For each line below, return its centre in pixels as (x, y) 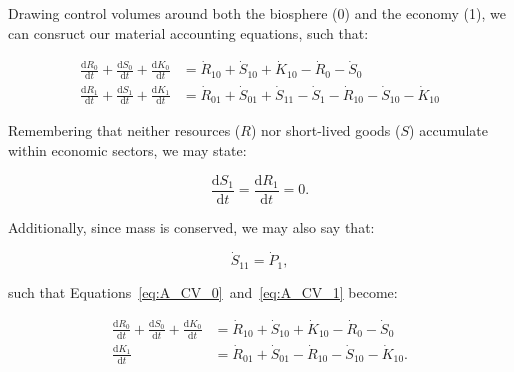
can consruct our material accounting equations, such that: (188, 32)
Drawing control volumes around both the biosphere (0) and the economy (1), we (257, 13)
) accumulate (449, 130)
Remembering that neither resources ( (124, 130)
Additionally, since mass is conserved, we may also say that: (191, 226)
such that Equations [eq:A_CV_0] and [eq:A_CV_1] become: (203, 291)
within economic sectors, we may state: (127, 149)
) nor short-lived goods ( (325, 130)
